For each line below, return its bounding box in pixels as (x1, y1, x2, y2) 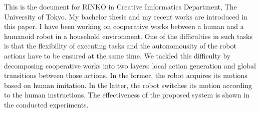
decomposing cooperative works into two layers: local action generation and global (4, 60, 256, 70)
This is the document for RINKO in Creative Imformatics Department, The (4, 1, 237, 11)
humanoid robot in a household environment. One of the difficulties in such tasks (4, 30, 252, 41)
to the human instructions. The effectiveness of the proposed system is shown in (4, 89, 249, 100)
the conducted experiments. (4, 99, 89, 109)
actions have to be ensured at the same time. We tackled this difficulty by (4, 50, 231, 60)
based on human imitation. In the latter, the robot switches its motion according (4, 79, 252, 90)
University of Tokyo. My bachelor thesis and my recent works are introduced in (4, 11, 247, 21)
